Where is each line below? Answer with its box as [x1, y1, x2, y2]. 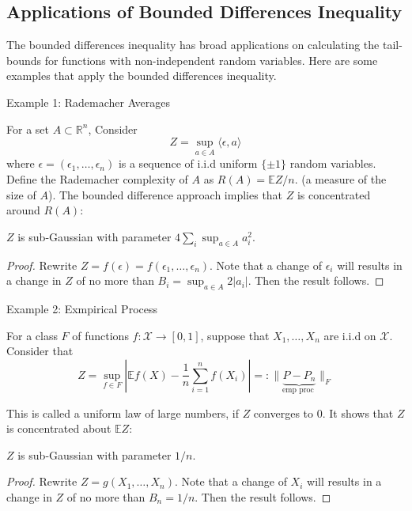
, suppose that [200, 327, 270, 343]
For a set [6, 120, 49, 137]
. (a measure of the [294, 170, 387, 187]
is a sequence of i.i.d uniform [118, 155, 258, 172]
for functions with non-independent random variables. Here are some [44, 51, 378, 68]
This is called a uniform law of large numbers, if [6, 404, 239, 421]
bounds [6, 51, 42, 68]
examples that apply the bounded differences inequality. [6, 67, 277, 84]
